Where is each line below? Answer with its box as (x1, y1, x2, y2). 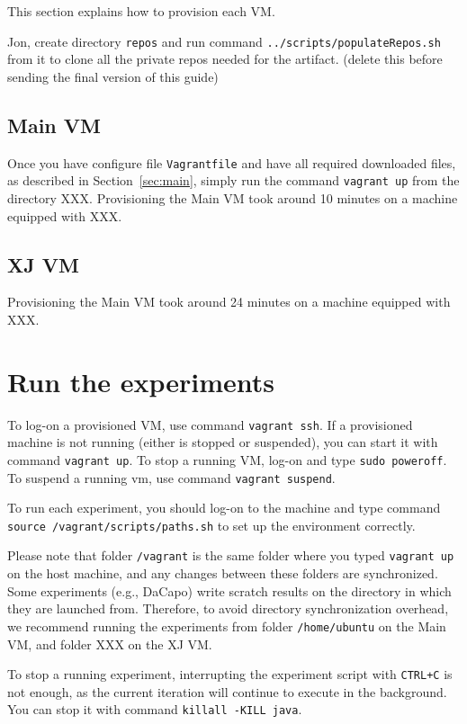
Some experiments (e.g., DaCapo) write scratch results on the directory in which (7, 581, 452, 600)
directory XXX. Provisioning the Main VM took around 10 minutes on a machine (7, 188, 458, 207)
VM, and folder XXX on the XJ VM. (7, 634, 212, 653)
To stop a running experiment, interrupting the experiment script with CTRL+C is (7, 665, 453, 684)
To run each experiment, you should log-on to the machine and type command (7, 498, 441, 517)
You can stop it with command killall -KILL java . (7, 700, 302, 719)
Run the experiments (7, 362, 274, 399)
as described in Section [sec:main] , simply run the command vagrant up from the (7, 171, 460, 190)
